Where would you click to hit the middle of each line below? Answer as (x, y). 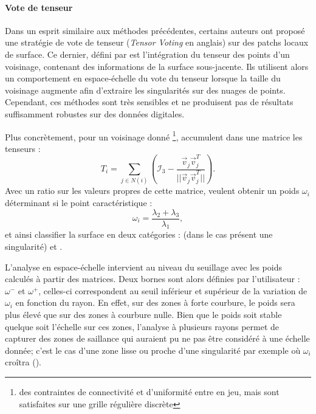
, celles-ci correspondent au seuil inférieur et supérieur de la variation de (173, 290)
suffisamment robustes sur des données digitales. (95, 113)
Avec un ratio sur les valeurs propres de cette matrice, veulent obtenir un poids (152, 191)
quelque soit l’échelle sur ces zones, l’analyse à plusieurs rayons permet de (142, 326)
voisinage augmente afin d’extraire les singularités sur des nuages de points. (145, 90)
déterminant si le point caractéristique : (79, 202)
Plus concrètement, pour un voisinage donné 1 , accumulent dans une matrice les (154, 136)
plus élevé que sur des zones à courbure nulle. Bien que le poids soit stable (143, 314)
